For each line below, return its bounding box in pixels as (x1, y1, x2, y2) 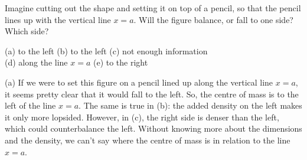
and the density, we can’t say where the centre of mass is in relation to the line (5, 133, 290, 146)
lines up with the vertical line (5, 13, 111, 25)
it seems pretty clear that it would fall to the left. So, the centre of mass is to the (5, 87, 299, 100)
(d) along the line (5, 56, 68, 68)
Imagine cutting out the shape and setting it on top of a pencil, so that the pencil (5, 2, 301, 14)
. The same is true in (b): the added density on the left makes (79, 99, 302, 112)
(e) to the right (93, 56, 148, 68)
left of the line (5, 99, 56, 112)
